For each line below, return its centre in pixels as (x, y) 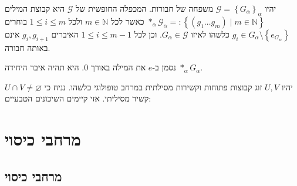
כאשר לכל (128, 21)
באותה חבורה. (28, 47)
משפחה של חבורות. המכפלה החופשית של (145, 8)
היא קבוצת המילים (35, 8)
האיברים (65, 34)
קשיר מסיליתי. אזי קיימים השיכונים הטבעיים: (78, 98)
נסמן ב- (164, 67)
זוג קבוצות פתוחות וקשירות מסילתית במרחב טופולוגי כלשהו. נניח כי (153, 87)
